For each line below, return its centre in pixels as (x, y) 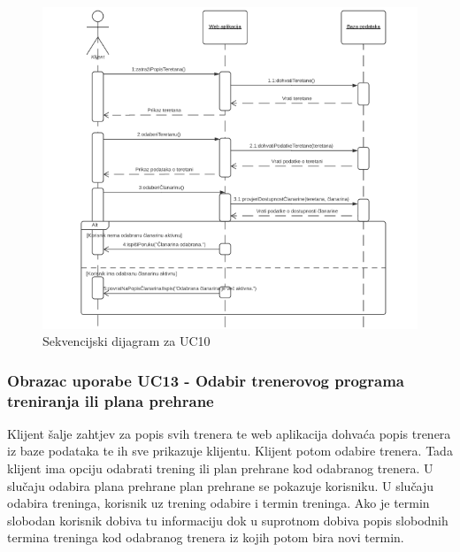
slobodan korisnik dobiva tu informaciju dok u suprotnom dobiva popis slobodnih (228, 520)
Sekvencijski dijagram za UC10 (126, 341)
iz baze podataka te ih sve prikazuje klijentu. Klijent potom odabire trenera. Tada (230, 451)
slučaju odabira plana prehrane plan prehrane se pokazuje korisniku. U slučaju (221, 485)
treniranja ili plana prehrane (111, 400)
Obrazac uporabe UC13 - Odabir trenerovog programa (206, 380)
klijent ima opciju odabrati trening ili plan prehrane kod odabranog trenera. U (220, 468)
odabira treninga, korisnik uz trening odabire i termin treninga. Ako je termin (218, 503)
